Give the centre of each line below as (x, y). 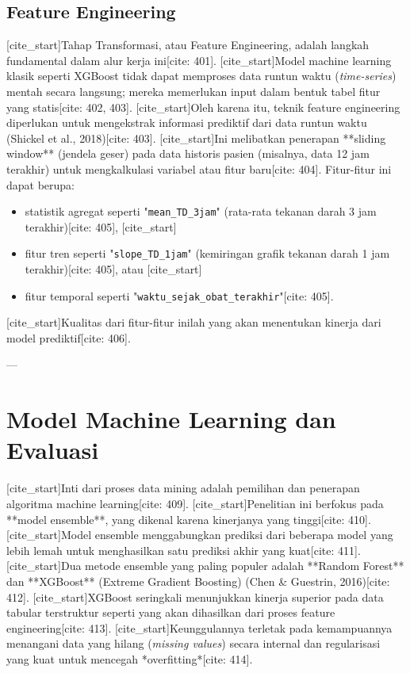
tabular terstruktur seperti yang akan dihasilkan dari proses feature (171, 612)
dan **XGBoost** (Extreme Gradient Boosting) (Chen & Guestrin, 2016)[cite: (198, 581)
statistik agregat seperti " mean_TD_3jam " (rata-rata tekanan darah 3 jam (201, 211)
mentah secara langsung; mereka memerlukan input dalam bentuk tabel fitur (194, 91)
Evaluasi (53, 450)
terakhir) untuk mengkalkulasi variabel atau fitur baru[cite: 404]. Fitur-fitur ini (199, 168)
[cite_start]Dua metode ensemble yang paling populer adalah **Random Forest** (205, 566)
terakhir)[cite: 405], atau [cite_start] (113, 269)
